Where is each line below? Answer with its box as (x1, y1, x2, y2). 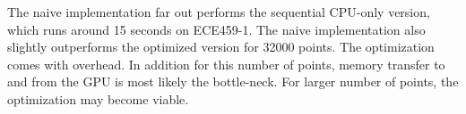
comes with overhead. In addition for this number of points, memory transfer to (7, 54, 445, 73)
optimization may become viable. (7, 89, 189, 108)
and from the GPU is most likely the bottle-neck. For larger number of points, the (7, 72, 459, 91)
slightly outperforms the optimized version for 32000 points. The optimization (7, 37, 435, 56)
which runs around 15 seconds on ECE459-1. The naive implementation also (7, 20, 426, 38)
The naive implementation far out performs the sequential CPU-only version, (7, 3, 430, 20)
